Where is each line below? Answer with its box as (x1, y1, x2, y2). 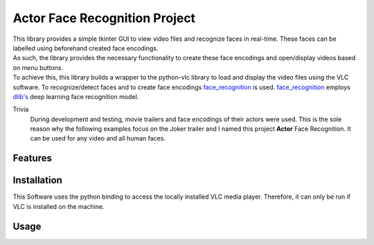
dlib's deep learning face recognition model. (12, 92, 139, 100)
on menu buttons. (12, 63, 64, 72)
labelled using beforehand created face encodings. (12, 44, 159, 52)
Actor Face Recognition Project (12, 10, 196, 26)
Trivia (12, 105, 29, 114)
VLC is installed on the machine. (12, 202, 105, 210)
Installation (12, 174, 62, 186)
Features (12, 152, 52, 164)
